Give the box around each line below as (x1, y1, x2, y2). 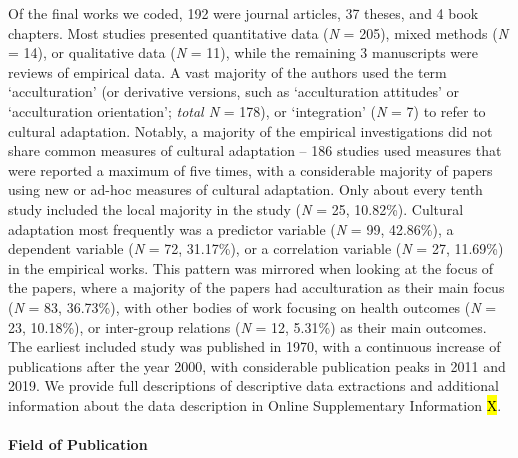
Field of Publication (8, 434, 148, 455)
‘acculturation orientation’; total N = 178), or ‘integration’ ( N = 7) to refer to (8, 100, 486, 121)
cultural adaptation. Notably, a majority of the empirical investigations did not (8, 120, 493, 141)
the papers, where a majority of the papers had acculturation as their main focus (8, 277, 505, 298)
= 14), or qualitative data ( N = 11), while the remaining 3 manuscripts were (8, 42, 478, 63)
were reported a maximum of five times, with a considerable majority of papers (8, 159, 493, 180)
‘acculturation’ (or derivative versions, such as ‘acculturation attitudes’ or (8, 81, 459, 102)
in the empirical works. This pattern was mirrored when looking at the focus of (8, 257, 494, 278)
